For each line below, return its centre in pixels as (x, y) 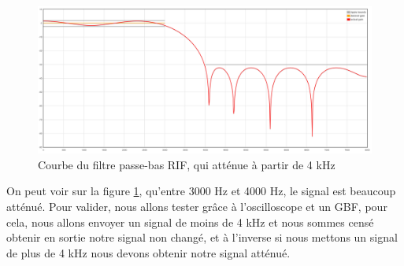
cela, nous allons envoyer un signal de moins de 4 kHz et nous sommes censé (190, 222)
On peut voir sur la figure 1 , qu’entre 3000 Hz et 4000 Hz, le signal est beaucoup (201, 191)
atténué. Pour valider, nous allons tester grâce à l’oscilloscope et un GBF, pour (197, 206)
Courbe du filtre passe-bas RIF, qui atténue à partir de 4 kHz (187, 164)
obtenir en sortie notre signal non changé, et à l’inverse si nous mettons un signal (202, 237)
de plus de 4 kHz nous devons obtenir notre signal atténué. (148, 252)
